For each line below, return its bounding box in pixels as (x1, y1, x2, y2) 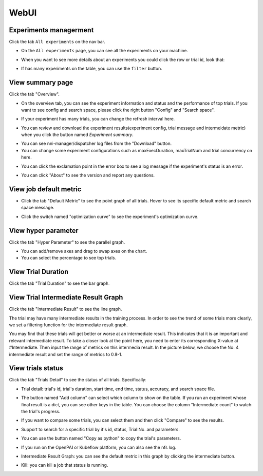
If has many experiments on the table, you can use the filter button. (21, 66, 163, 72)
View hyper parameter (9, 226, 79, 235)
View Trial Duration (9, 268, 69, 276)
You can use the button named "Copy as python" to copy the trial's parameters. (21, 436, 181, 441)
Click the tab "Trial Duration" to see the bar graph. (9, 280, 110, 286)
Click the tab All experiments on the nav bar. (9, 39, 106, 45)
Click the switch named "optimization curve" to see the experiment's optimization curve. (21, 214, 199, 219)
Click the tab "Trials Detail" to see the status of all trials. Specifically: (9, 377, 147, 383)
